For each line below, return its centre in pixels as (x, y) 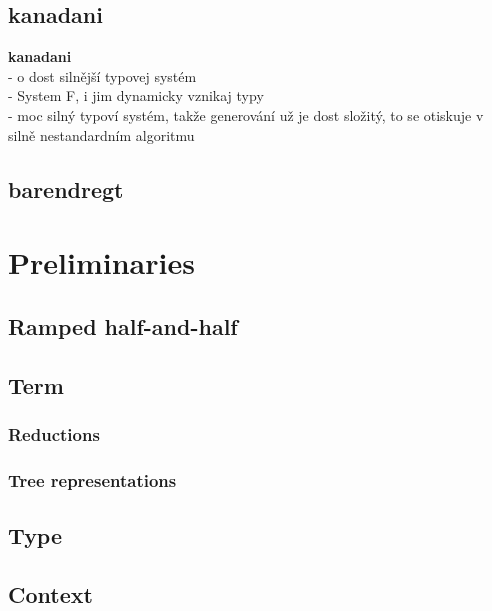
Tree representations (92, 479)
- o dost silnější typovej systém (102, 75)
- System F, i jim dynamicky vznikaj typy (136, 95)
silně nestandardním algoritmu (101, 134)
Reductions (54, 433)
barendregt (66, 188)
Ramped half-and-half (123, 325)
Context (50, 593)
